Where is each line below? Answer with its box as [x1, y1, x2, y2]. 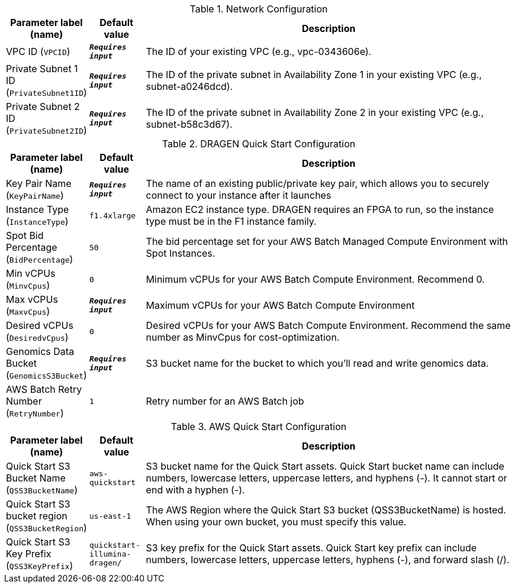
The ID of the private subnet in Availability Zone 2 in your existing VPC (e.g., [146, 106, 484, 118]
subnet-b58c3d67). [146, 118, 233, 130]
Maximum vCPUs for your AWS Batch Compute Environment [146, 299, 415, 311]
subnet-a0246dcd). [146, 80, 233, 92]
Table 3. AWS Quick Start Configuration [170, 421, 347, 432]
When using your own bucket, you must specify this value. [146, 516, 407, 528]
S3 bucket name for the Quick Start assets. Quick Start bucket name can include [146, 460, 504, 472]
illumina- [89, 549, 131, 558]
